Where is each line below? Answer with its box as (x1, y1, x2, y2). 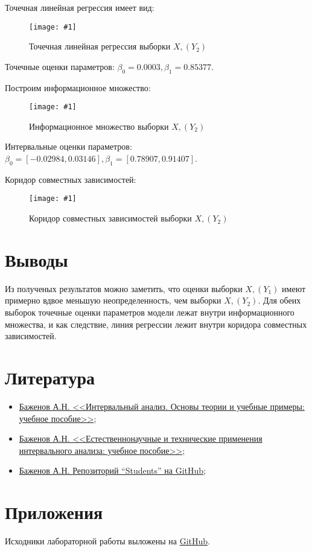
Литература (5, 365, 95, 389)
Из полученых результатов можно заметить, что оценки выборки (5, 282, 243, 295)
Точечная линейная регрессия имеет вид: (5, 1, 154, 13)
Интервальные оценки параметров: (5, 140, 132, 153)
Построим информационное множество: (5, 81, 151, 94)
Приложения (5, 500, 103, 524)
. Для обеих (258, 294, 301, 307)
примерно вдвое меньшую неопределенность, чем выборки (5, 294, 221, 307)
